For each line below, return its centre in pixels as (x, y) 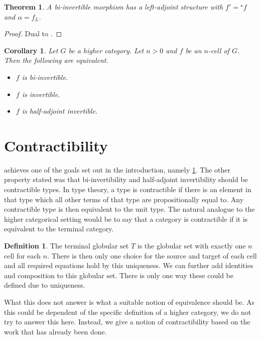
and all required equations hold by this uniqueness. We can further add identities (129, 265)
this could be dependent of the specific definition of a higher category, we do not (128, 312)
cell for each (23, 255)
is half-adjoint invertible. (60, 111)
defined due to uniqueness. (45, 285)
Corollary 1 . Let (31, 50)
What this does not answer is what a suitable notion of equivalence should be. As (129, 302)
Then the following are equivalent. (56, 60)
